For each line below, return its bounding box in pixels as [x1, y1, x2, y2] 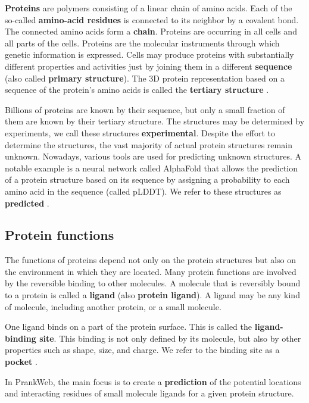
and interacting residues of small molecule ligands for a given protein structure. [5, 387, 294, 399]
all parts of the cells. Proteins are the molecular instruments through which [5, 36, 280, 49]
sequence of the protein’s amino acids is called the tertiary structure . [5, 83, 269, 96]
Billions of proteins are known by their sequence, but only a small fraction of [5, 103, 285, 115]
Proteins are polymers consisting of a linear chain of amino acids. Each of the [5, 2, 292, 14]
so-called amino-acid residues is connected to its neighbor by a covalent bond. [5, 13, 299, 26]
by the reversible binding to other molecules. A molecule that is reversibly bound [5, 277, 301, 289]
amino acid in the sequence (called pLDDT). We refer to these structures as [5, 185, 282, 197]
